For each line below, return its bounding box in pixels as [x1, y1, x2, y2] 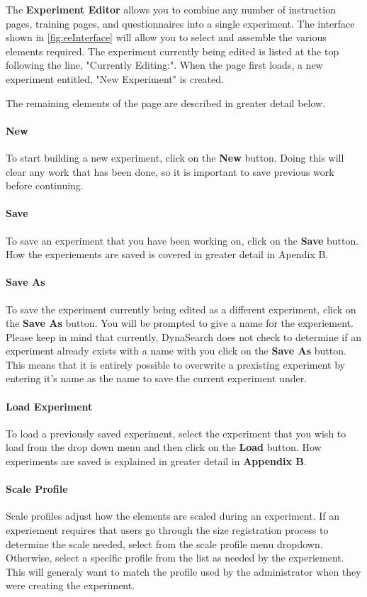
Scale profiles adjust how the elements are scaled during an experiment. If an [6, 508, 340, 523]
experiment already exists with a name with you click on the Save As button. [6, 343, 346, 358]
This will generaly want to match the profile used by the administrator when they [6, 564, 361, 579]
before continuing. [6, 178, 84, 193]
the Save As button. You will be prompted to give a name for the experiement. [6, 316, 354, 330]
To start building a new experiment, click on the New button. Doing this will [6, 150, 344, 164]
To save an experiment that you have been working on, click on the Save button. [6, 233, 359, 247]
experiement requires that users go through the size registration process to [6, 523, 329, 537]
